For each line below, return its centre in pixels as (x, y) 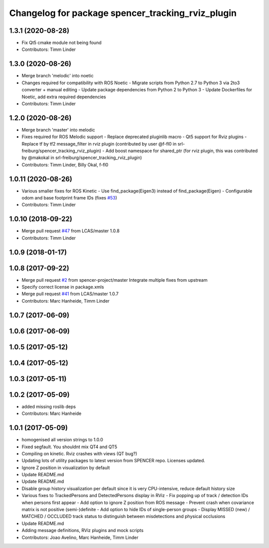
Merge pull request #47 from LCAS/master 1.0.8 (70, 231)
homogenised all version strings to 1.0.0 (62, 440)
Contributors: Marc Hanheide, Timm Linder (66, 301)
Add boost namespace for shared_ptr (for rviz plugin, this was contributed (182, 151)
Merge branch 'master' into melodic (59, 130)
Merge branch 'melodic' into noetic (58, 76)
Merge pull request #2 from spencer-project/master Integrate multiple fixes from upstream (115, 280)
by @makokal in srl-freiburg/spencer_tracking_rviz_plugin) (82, 158)
